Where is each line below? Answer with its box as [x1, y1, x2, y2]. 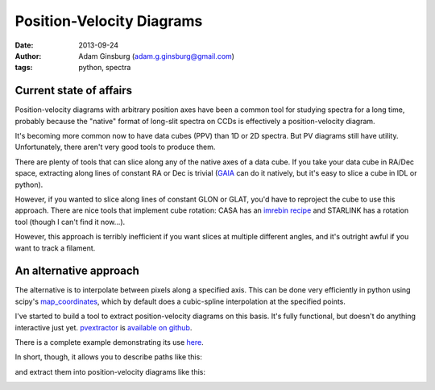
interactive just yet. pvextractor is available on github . [14, 322, 193, 332]
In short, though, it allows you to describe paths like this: [14, 352, 203, 362]
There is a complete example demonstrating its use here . [14, 338, 205, 346]
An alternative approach [14, 264, 140, 278]
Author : [14, 51, 42, 60]
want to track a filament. [14, 243, 96, 253]
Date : [14, 40, 34, 50]
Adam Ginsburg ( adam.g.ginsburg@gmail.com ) [78, 51, 235, 60]
